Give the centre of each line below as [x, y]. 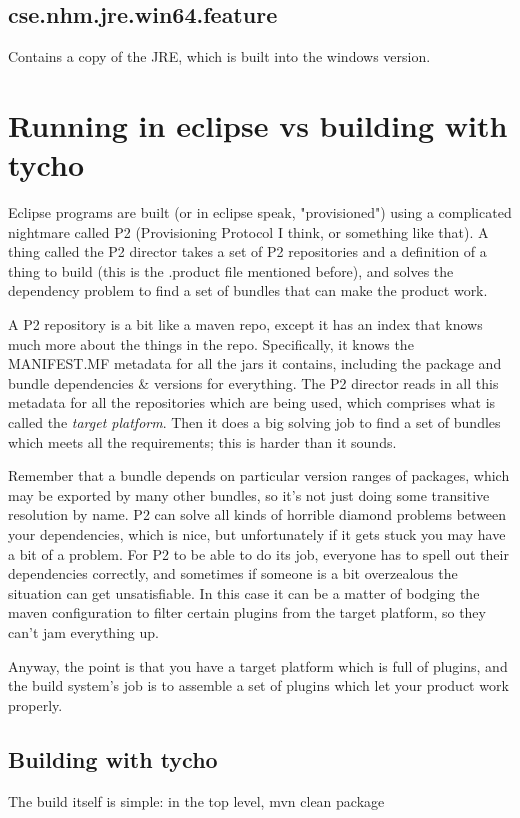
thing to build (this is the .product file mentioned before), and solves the [231, 270]
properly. [35, 704]
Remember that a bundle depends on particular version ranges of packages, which [259, 475]
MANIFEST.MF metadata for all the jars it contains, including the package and [255, 363]
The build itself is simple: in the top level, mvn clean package [196, 800]
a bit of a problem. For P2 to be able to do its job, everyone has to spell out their [258, 553]
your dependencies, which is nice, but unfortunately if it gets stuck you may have [257, 534]
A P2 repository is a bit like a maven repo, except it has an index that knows [245, 324]
